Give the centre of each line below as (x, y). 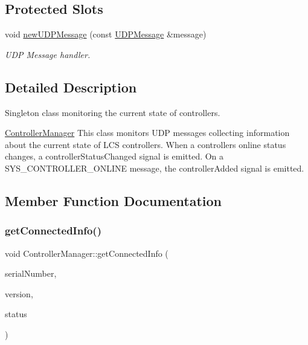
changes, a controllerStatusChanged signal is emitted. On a (114, 156)
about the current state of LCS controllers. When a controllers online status (146, 144)
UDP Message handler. (48, 54)
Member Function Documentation (114, 200)
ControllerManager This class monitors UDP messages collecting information (147, 133)
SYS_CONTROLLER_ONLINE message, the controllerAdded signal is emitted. (155, 168)
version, (19, 293)
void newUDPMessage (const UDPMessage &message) (106, 34)
